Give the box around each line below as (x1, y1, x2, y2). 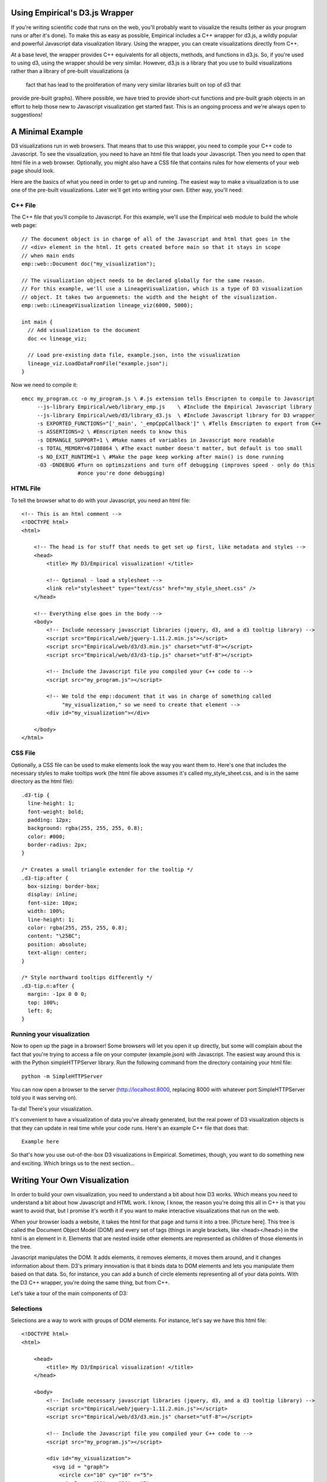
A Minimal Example (11, 126, 84, 136)
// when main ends (21, 252, 75, 259)
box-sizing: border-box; (27, 883, 100, 890)
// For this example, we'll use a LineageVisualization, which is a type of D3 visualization (21, 285, 303, 292)
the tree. (11, 1243, 32, 1250)
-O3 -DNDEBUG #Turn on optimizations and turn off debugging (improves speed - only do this (37, 461, 315, 468)
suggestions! (11, 111, 43, 119)
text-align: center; (27, 949, 88, 956)
